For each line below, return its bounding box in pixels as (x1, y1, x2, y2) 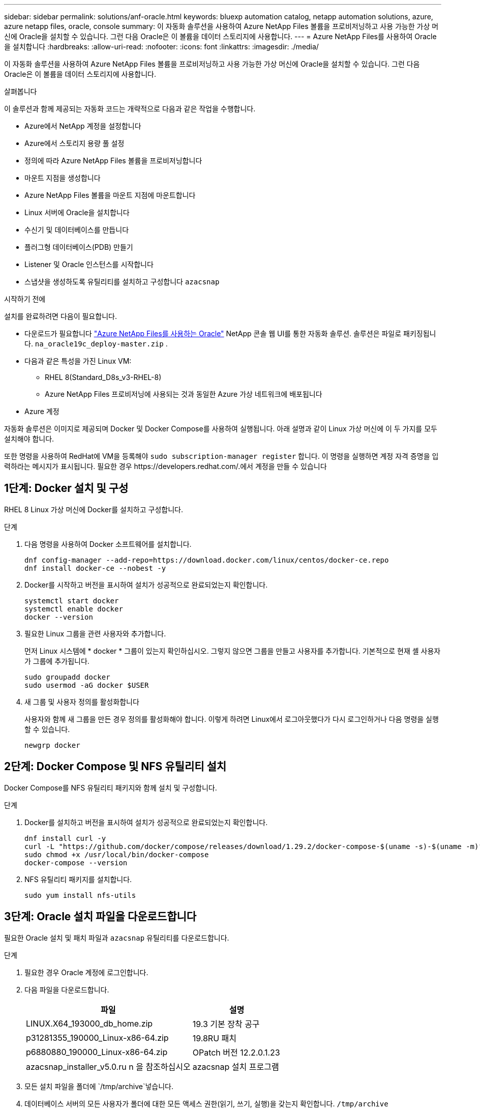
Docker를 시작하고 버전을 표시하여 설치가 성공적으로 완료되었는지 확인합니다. (24, 580, 268, 589)
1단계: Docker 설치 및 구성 (4, 482, 129, 495)
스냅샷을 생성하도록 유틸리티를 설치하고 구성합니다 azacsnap (24, 277, 220, 286)
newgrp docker (24, 741, 80, 749)
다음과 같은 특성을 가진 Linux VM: (24, 357, 132, 365)
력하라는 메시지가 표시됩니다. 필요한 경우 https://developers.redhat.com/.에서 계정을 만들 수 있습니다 (4, 462, 327, 471)
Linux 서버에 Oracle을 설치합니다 (24, 208, 130, 217)
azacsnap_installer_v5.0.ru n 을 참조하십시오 (26, 1061, 191, 1072)
